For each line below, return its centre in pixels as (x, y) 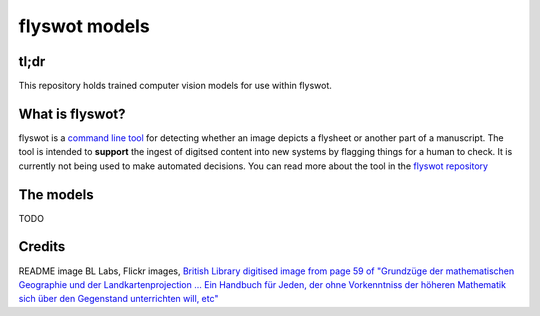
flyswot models (84, 26)
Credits (42, 246)
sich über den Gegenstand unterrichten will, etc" (118, 299)
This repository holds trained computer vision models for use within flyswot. (175, 86)
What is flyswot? (72, 113)
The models (56, 194)
